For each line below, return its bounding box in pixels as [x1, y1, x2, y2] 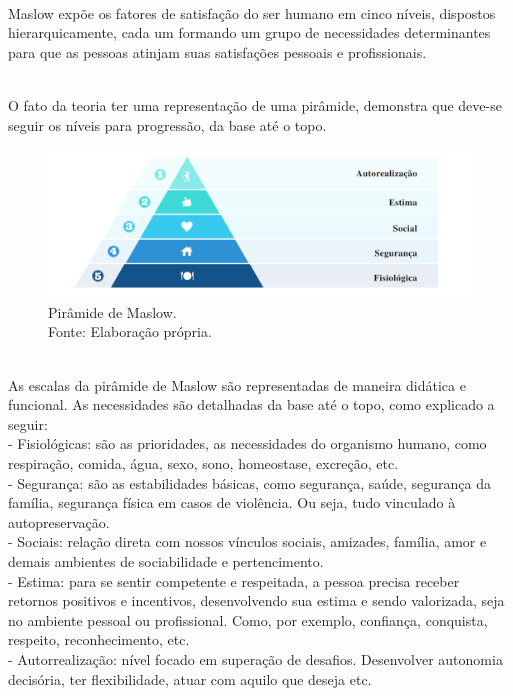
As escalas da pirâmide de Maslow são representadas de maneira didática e [8, 374, 466, 395]
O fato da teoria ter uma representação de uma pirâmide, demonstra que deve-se [8, 94, 502, 115]
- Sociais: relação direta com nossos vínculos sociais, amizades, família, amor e [8, 531, 487, 552]
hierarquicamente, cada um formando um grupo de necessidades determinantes [8, 22, 491, 43]
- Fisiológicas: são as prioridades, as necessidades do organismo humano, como [8, 433, 487, 454]
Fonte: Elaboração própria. [48, 321, 212, 342]
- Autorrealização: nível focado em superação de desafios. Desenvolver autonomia [8, 648, 503, 669]
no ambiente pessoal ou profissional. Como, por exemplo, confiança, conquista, [8, 609, 488, 630]
